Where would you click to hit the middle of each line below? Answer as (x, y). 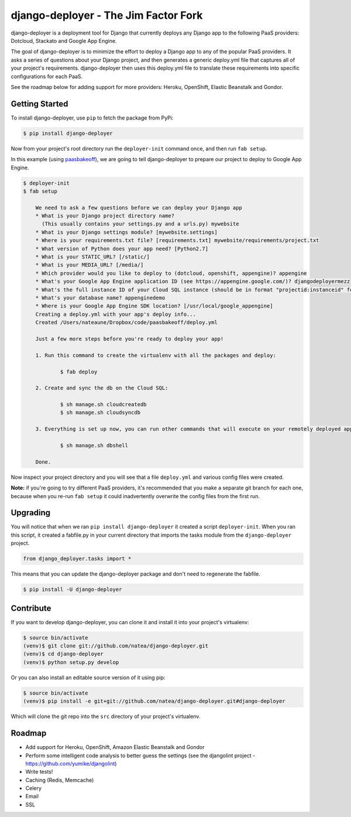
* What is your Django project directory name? (105, 216)
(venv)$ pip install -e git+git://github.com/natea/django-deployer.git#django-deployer (154, 701)
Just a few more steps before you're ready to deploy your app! (130, 339)
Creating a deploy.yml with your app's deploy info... (116, 314)
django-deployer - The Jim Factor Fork (107, 15)
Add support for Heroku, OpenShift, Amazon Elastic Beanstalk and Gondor (115, 747)
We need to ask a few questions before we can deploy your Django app (139, 207)
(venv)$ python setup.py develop (71, 662)
